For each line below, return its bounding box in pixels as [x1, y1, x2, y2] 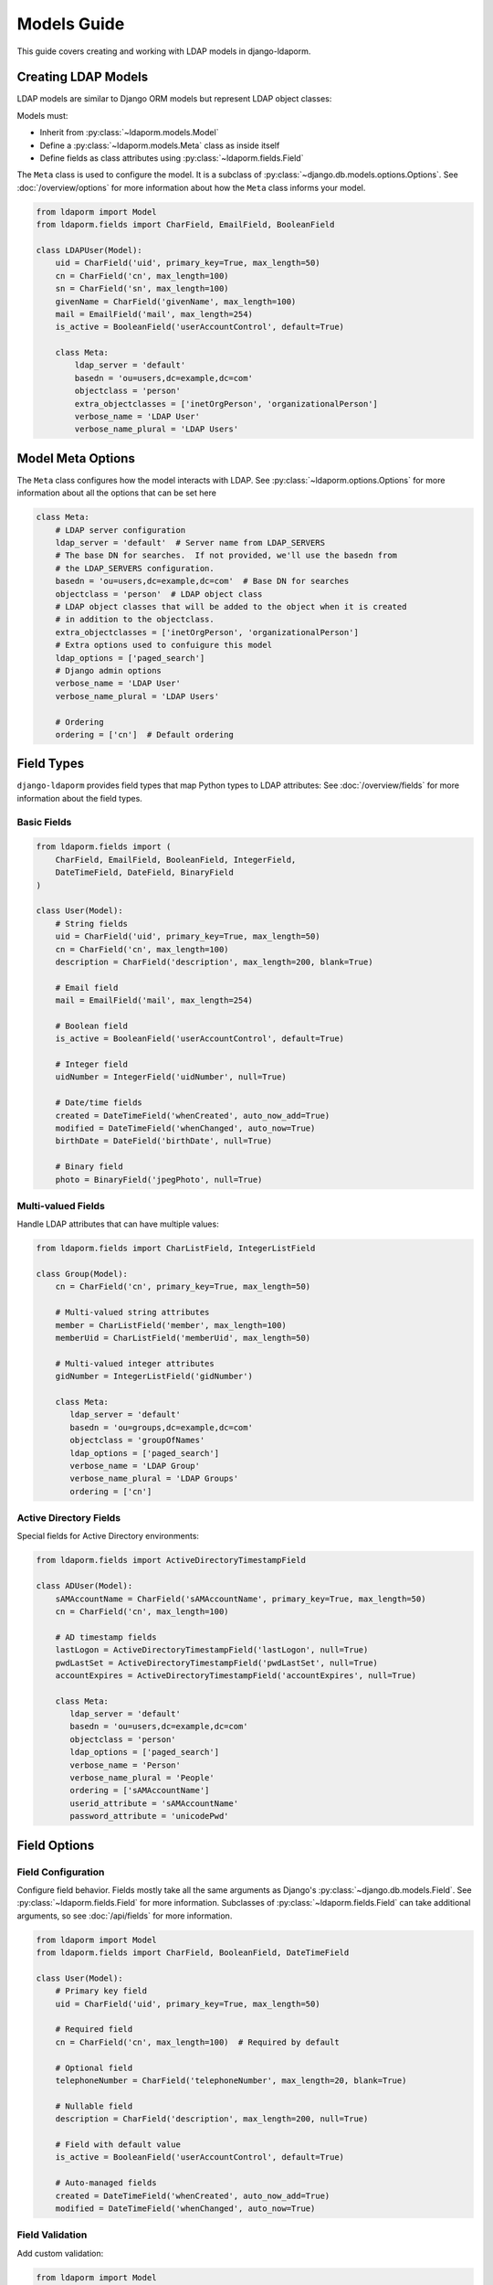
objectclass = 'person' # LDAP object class [55, 589, 263, 599]
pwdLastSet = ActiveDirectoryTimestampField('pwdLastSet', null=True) [55, 1657, 379, 1668]
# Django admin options [55, 665, 162, 675]
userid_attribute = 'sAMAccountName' [69, 1798, 239, 1809]
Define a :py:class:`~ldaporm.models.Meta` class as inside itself [39, 140, 280, 151]
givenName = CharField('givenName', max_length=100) [55, 296, 297, 306]
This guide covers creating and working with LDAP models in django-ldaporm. [16, 46, 311, 57]
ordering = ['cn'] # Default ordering [55, 729, 235, 739]
